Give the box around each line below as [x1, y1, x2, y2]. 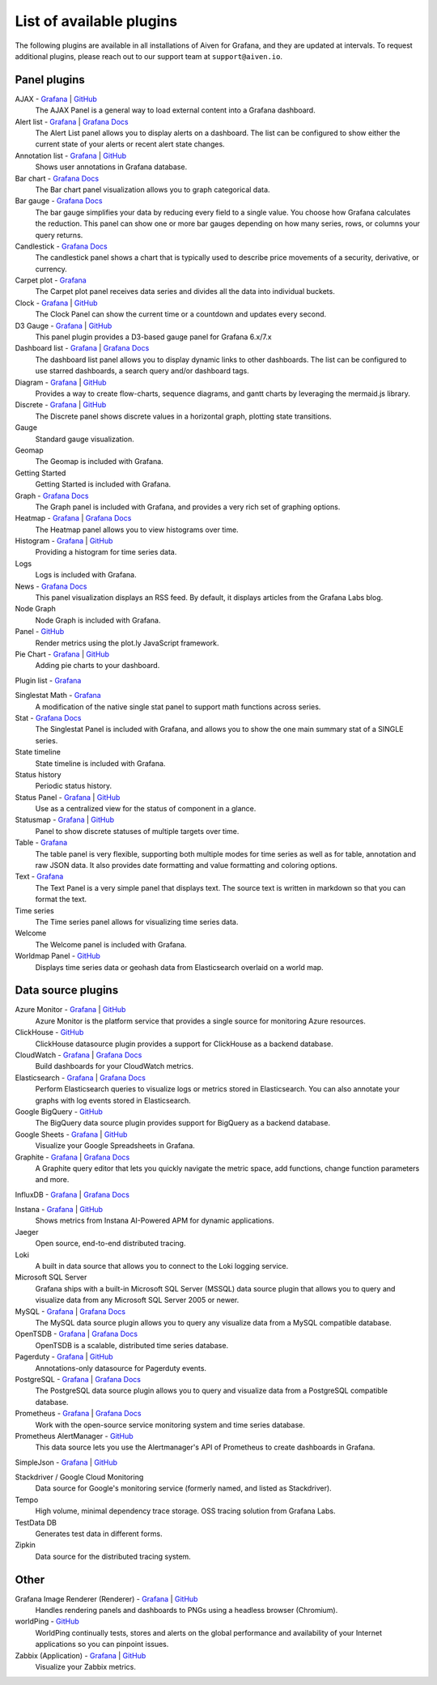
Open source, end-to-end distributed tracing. [35, 1239, 186, 1249]
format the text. [35, 895, 87, 904]
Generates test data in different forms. [35, 1529, 163, 1538]
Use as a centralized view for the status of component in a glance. [35, 804, 257, 814]
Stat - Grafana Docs [15, 713, 82, 722]
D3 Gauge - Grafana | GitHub [15, 321, 112, 330]
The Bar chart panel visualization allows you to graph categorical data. [35, 185, 270, 194]
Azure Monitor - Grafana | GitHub [15, 1005, 126, 1015]
